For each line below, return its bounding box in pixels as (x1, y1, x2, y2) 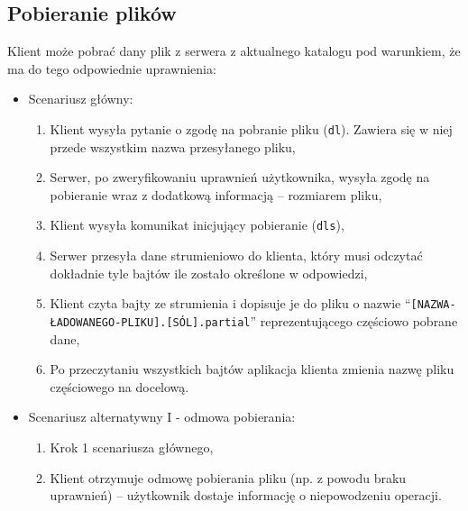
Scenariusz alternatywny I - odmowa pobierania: (28, 407, 296, 426)
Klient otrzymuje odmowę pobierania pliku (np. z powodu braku (50, 468, 407, 487)
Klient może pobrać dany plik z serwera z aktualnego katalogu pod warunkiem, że (7, 41, 461, 60)
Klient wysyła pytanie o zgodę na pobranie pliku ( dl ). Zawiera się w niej (50, 119, 453, 138)
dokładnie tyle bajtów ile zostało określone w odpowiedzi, (50, 263, 368, 282)
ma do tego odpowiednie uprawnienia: (7, 59, 216, 78)
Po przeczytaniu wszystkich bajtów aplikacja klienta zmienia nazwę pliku (50, 360, 454, 379)
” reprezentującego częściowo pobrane (250, 311, 458, 330)
